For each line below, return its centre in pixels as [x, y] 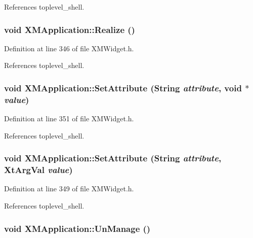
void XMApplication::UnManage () [77, 228]
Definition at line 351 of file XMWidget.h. [69, 118]
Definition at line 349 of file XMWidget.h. [69, 189]
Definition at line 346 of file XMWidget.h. [69, 48]
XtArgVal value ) [38, 170]
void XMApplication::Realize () [70, 29]
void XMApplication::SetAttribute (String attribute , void [123, 88]
